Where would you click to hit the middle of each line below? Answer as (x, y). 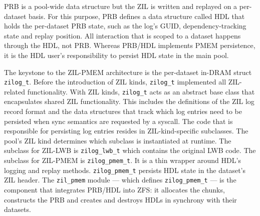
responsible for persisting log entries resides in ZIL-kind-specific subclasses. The (126, 131)
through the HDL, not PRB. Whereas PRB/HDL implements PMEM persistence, (130, 45)
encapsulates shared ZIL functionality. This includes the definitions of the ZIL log (129, 101)
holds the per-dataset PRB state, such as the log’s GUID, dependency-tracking (125, 26)
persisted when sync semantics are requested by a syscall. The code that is (118, 121)
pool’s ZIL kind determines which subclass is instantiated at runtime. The (118, 140)
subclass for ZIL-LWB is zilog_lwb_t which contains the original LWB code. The (130, 150)
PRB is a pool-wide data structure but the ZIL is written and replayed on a (121, 6)
